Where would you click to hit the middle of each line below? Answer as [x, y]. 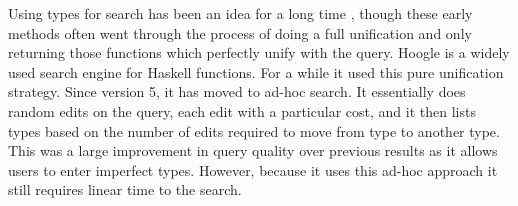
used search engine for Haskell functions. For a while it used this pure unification [256, 71]
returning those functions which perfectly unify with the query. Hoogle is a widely [259, 52]
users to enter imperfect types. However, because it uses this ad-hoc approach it [253, 169]
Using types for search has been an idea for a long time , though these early [240, 13]
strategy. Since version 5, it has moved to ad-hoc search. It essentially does [237, 91]
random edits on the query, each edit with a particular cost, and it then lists [242, 110]
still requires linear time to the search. [125, 189]
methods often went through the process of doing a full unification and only [240, 32]
